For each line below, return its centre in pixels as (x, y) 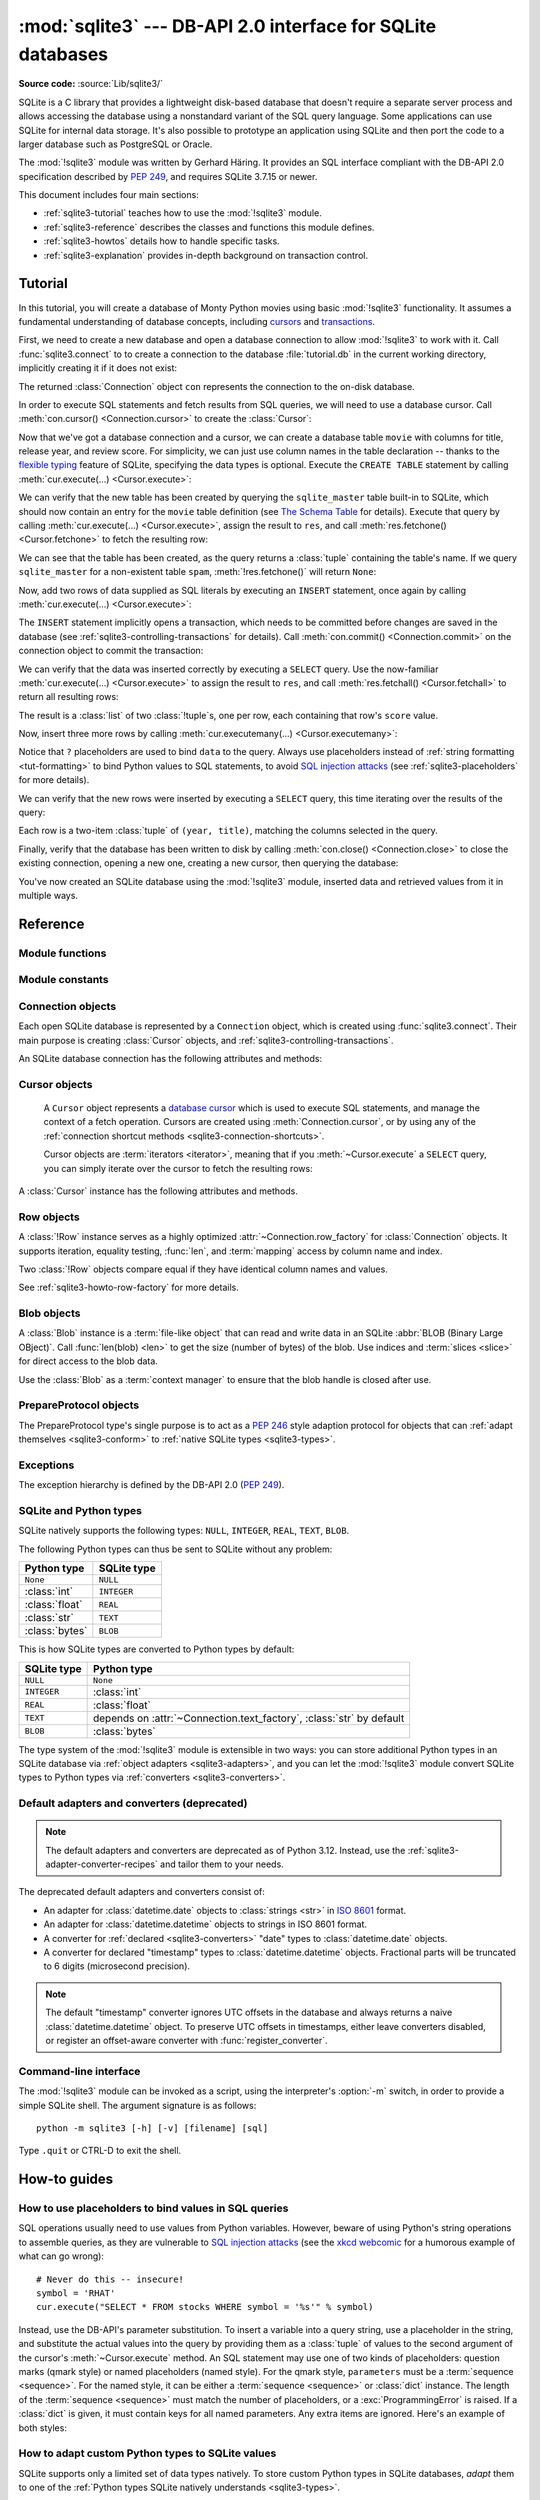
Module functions (62, 953)
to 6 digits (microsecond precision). (116, 1966)
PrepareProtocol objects (79, 1405)
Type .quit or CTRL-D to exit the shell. (100, 2151)
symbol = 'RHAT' (76, 2293)
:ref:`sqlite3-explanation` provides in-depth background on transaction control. (206, 255)
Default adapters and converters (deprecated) (133, 1803)
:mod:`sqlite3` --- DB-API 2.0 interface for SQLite (227, 26)
